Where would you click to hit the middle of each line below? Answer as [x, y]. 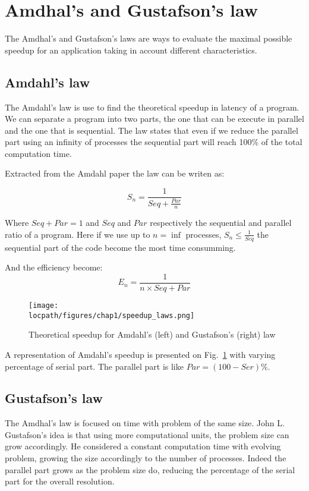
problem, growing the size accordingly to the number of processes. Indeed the [146, 458]
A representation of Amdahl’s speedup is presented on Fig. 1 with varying [140, 354]
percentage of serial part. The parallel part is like [94, 366]
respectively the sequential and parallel [221, 223]
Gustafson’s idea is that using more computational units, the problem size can [147, 434]
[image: [44, 306]
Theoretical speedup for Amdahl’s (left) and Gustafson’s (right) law [152, 334]
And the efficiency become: [54, 267]
